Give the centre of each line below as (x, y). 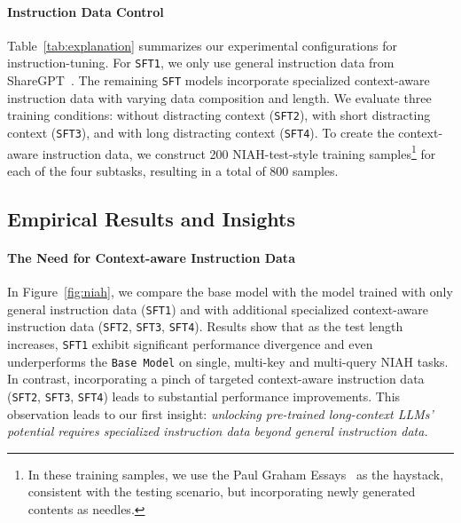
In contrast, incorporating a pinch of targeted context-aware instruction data (216, 379)
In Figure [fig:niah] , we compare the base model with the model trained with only (230, 292)
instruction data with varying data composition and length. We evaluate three (219, 97)
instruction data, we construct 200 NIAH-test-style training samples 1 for (239, 152)
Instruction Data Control (86, 11)
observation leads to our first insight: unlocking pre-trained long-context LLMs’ (220, 413)
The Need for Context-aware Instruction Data (151, 257)
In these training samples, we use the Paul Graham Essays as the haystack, (236, 474)
